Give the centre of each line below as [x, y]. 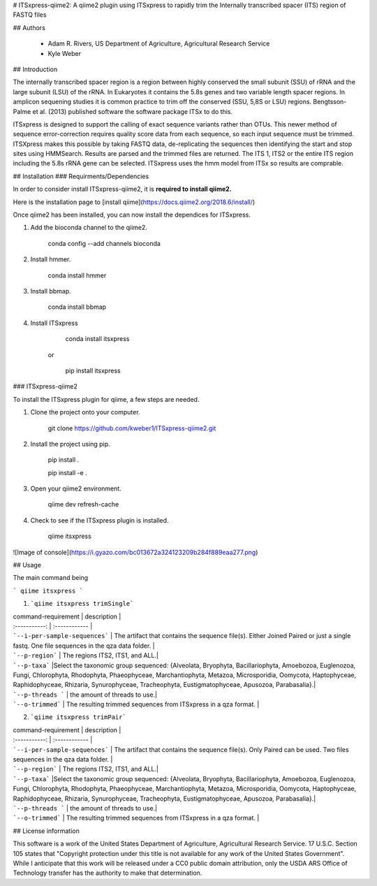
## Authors [29, 27]
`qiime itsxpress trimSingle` [82, 604]
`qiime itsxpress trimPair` [79, 717]
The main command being [51, 578]
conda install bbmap [77, 307]
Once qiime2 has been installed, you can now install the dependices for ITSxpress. [132, 215]
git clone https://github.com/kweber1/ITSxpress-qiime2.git [132, 428]
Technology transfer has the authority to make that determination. [108, 873]
